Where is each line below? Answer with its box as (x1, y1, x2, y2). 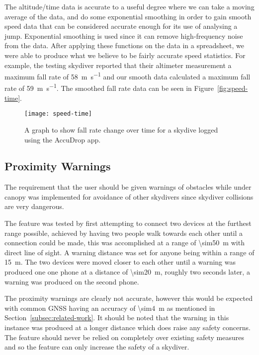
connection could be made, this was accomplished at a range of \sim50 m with (4, 237, 245, 248)
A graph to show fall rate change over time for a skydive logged (24, 124, 218, 135)
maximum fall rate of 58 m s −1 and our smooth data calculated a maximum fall (4, 70, 251, 81)
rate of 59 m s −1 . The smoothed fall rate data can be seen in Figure (4, 81, 214, 93)
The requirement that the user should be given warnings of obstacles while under (4, 182, 252, 192)
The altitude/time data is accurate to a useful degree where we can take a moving (4, 1, 255, 11)
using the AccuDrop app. (24, 134, 101, 144)
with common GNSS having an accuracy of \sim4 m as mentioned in (4, 302, 215, 313)
